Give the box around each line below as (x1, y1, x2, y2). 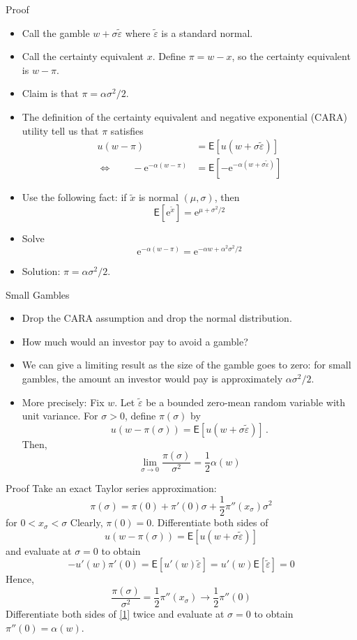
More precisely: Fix (22, 394, 105, 409)
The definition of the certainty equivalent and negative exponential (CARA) (22, 109, 347, 124)
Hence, (6, 572, 34, 586)
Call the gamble (22, 25, 90, 40)
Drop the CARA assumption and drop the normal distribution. (22, 311, 292, 325)
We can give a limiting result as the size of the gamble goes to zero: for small (22, 357, 351, 372)
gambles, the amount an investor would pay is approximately (22, 371, 283, 385)
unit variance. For (22, 408, 98, 423)
